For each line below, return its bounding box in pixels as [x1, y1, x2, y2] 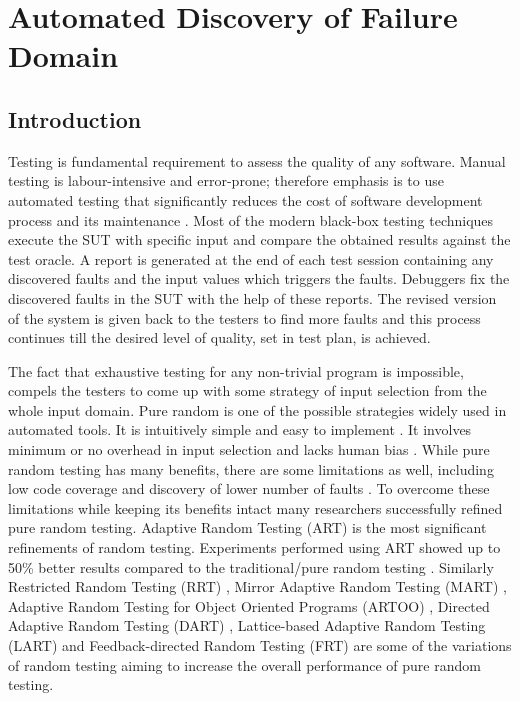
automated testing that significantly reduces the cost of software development [8, 189, 483, 210]
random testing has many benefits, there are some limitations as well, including [8, 458, 494, 479]
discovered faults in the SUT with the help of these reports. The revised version [8, 287, 497, 308]
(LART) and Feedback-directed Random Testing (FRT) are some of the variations [8, 635, 512, 656]
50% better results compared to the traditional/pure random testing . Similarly [8, 556, 494, 577]
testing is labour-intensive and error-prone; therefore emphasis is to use [8, 170, 444, 191]
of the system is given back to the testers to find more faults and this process [8, 307, 481, 328]
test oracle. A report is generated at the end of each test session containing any [8, 248, 494, 269]
